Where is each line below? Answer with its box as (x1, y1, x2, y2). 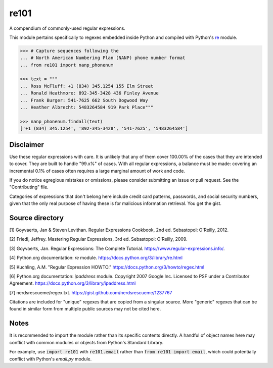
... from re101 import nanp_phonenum (20, 62, 114, 68)
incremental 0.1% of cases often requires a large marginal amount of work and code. (9, 168, 186, 174)
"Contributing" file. (9, 184, 49, 190)
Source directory (9, 214, 64, 222)
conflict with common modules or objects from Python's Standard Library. (9, 339, 164, 345)
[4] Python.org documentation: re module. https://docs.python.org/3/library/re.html (9, 255, 183, 261)
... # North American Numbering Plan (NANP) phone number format (20, 55, 186, 61)
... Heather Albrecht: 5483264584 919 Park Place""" (20, 104, 154, 111)
